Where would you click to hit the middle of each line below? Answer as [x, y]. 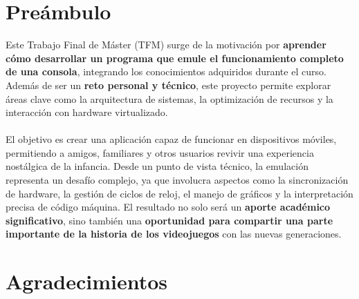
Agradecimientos [87, 281]
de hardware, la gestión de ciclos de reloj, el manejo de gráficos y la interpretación [179, 193]
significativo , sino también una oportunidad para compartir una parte [169, 220]
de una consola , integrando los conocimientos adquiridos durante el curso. [166, 71]
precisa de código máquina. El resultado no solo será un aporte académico [168, 207]
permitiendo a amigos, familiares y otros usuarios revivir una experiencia [160, 152]
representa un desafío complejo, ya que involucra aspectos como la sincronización [177, 180]
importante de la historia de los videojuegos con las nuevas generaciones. [174, 234]
